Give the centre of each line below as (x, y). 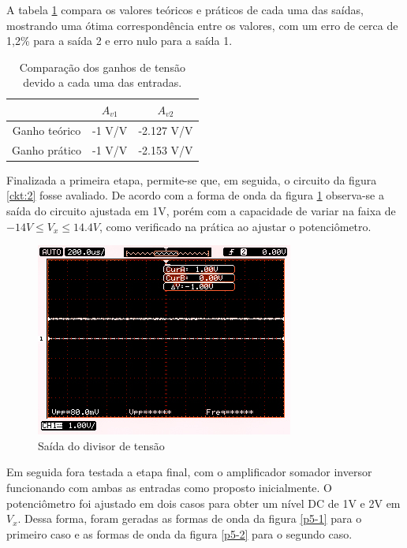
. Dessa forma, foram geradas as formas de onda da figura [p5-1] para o (190, 518)
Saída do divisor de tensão (101, 445)
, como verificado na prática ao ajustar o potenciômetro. (235, 226)
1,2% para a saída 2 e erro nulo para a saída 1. (119, 41)
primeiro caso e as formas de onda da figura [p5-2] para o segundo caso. (179, 533)
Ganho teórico (47, 130)
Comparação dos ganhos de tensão (102, 67)
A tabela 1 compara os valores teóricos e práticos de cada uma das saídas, (185, 9)
